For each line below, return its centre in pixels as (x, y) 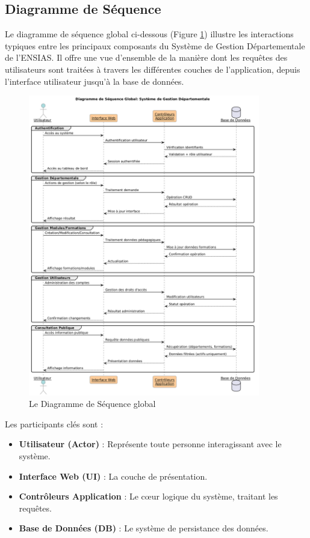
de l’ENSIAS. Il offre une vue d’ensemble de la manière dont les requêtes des (146, 57)
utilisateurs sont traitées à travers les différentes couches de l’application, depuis (153, 69)
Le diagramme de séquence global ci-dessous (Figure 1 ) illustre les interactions (149, 34)
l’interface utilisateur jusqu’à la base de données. (95, 81)
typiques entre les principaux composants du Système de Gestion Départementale (155, 45)
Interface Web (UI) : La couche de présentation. (113, 476)
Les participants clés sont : (54, 423)
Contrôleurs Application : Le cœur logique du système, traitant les (148, 496)
